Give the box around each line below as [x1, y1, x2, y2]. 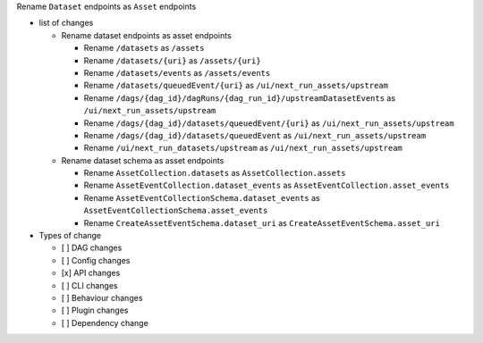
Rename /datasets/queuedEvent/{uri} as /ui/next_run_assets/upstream [83, 80, 389, 91]
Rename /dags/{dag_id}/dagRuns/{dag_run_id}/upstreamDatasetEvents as [83, 92, 396, 103]
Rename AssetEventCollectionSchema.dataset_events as [83, 192, 321, 203]
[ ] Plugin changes [61, 305, 129, 316]
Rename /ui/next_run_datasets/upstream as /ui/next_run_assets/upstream [83, 143, 402, 154]
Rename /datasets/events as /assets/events [83, 67, 271, 78]
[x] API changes [61, 268, 121, 279]
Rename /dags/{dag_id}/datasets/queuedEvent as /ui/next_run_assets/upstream [83, 130, 427, 140]
